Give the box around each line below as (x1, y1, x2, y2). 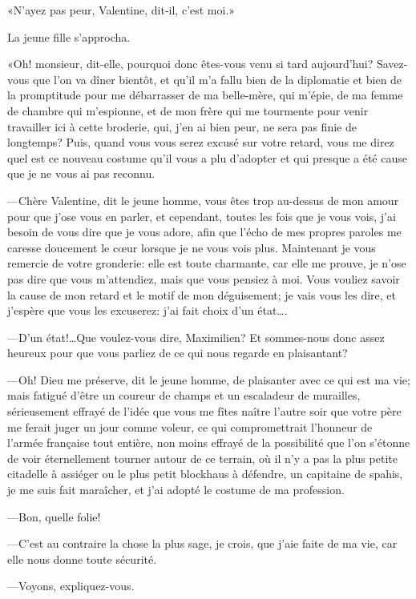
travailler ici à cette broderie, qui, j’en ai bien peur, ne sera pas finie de (7, 118, 357, 135)
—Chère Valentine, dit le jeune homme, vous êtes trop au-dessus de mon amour (7, 191, 399, 208)
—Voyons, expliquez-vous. (7, 577, 135, 594)
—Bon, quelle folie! (7, 508, 101, 525)
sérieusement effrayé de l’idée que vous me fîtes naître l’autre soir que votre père (7, 403, 402, 420)
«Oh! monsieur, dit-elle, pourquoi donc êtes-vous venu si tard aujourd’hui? (7, 55, 374, 72)
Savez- (376, 55, 408, 72)
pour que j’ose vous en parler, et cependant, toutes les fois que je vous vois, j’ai (7, 207, 396, 224)
